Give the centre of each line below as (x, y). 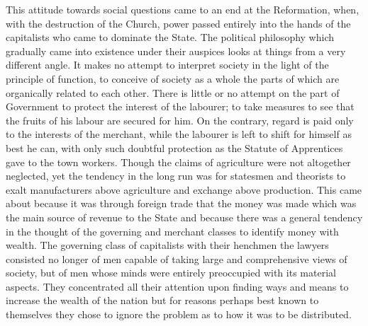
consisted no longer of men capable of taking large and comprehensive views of (177, 258)
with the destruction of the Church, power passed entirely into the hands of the (178, 23)
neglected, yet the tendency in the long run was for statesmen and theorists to (176, 176)
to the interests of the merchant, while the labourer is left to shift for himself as (179, 134)
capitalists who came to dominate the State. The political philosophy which (170, 37)
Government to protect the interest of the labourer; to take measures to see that (180, 106)
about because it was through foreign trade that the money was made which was (181, 203)
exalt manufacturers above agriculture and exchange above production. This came (184, 189)
